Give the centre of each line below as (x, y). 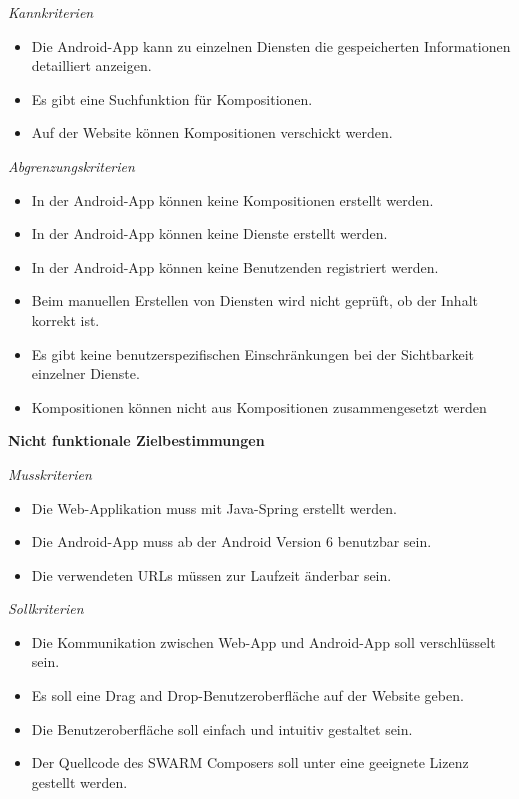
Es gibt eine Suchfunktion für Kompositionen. (172, 98)
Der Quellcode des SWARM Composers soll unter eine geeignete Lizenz (250, 762)
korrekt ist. (65, 319)
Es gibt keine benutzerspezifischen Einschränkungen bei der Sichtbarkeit (253, 353)
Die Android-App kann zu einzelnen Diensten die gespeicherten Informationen (271, 45)
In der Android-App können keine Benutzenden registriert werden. (235, 266)
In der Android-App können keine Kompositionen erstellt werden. (232, 199)
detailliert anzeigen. (91, 65)
